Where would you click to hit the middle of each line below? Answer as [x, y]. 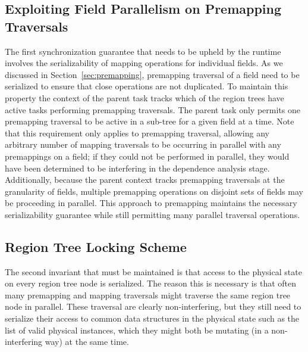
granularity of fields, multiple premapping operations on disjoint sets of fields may [154, 191]
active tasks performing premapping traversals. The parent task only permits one [153, 109]
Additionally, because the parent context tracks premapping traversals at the [145, 180]
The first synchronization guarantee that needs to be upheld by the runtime [143, 51]
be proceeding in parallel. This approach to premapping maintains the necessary [151, 203]
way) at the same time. [87, 342]
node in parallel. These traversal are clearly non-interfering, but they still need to [153, 306]
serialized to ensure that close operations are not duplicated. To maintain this [147, 86]
